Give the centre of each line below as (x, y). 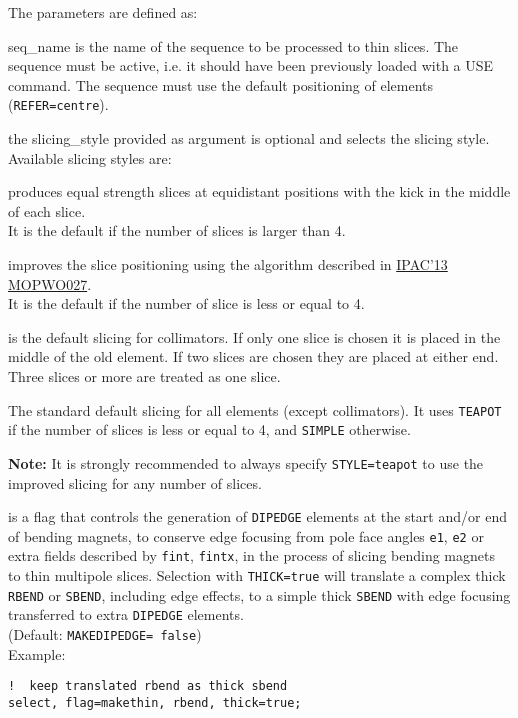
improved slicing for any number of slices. (135, 482)
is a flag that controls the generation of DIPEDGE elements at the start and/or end (257, 516)
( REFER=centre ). (58, 104)
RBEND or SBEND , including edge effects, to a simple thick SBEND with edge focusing (259, 594)
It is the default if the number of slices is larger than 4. (177, 230)
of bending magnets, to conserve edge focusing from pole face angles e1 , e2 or (246, 535)
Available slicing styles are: (90, 157)
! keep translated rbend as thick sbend (148, 686)
